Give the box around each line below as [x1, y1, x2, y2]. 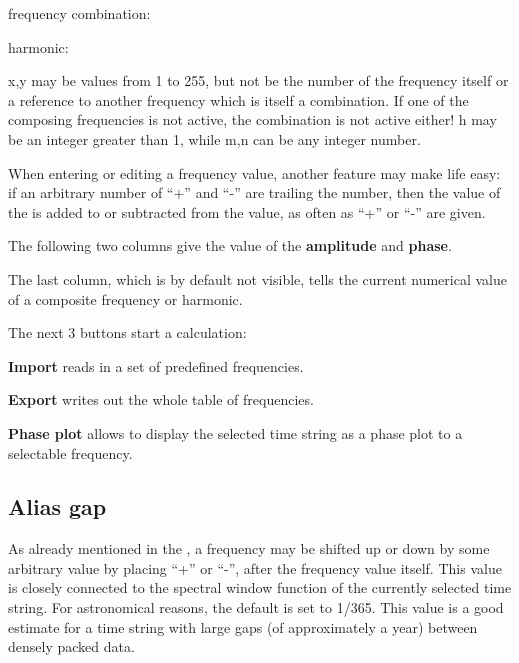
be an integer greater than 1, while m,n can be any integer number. [8, 128, 421, 149]
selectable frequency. [8, 442, 133, 463]
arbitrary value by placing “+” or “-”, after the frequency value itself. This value [8, 557, 502, 578]
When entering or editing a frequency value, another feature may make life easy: [8, 162, 501, 183]
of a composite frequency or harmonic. [8, 288, 243, 309]
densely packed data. [8, 636, 135, 657]
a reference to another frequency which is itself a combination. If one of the [8, 89, 469, 110]
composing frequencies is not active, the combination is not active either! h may [8, 109, 497, 130]
